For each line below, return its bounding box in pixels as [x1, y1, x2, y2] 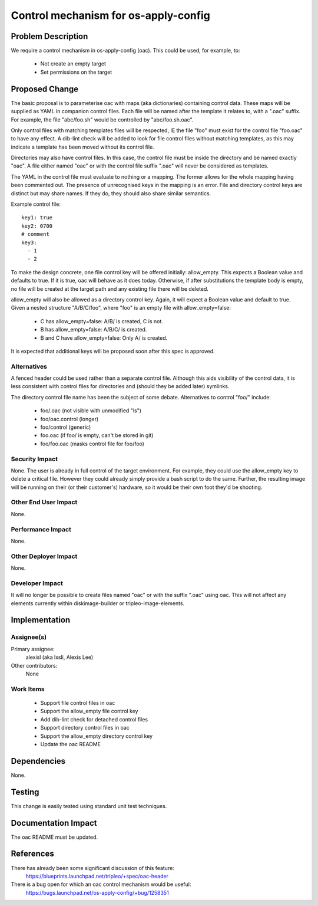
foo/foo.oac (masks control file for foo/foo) [40, 440, 144, 447]
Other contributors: [11, 662, 58, 669]
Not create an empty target [40, 60, 106, 67]
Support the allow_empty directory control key [40, 732, 153, 740]
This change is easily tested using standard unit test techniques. [11, 802, 167, 809]
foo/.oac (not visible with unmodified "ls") [40, 407, 141, 414]
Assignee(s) [11, 633, 47, 641]
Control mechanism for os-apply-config [11, 9, 210, 22]
